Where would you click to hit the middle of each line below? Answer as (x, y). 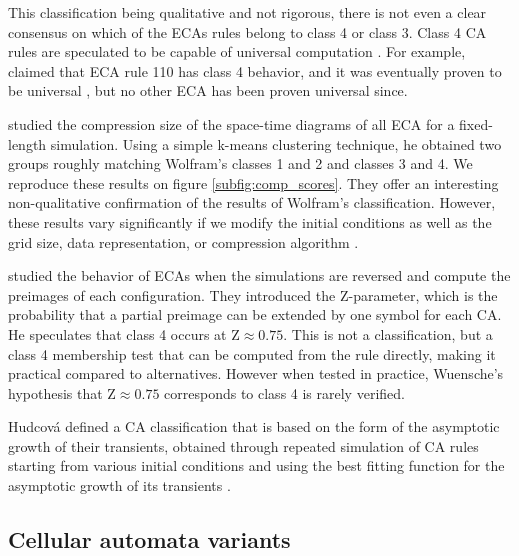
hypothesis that (55, 392)
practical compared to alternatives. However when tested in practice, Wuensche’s (256, 373)
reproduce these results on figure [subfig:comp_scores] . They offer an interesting (253, 182)
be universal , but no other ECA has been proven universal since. (208, 90)
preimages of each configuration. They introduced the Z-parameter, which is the (253, 294)
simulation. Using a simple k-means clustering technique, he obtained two (276, 143)
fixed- (476, 123)
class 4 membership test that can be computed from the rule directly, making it (252, 353)
